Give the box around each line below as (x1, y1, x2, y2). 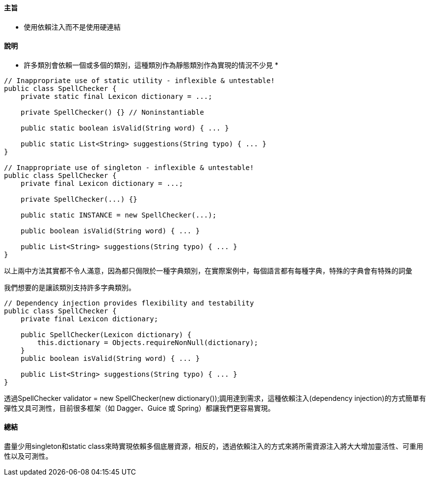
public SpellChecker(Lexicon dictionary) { (20, 330, 192, 339)
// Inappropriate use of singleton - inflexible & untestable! (4, 163, 254, 172)
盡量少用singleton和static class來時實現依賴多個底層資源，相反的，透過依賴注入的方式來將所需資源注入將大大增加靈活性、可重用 (4, 442, 424, 451)
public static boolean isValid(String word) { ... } (20, 124, 229, 132)
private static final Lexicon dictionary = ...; (20, 92, 213, 100)
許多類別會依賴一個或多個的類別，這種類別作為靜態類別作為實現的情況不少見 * (24, 60, 278, 69)
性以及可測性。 (4, 452, 52, 461)
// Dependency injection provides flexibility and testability (4, 299, 254, 307)
